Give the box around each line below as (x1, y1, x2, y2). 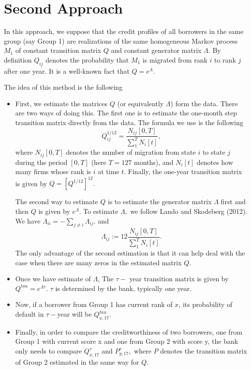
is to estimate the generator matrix (108, 196, 212, 207)
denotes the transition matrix (160, 346, 247, 355)
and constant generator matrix (111, 45, 202, 55)
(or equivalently (117, 98, 164, 108)
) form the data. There (170, 98, 238, 108)
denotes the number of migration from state (66, 147, 196, 157)
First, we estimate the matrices (15, 98, 108, 108)
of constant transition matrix (15, 45, 102, 55)
